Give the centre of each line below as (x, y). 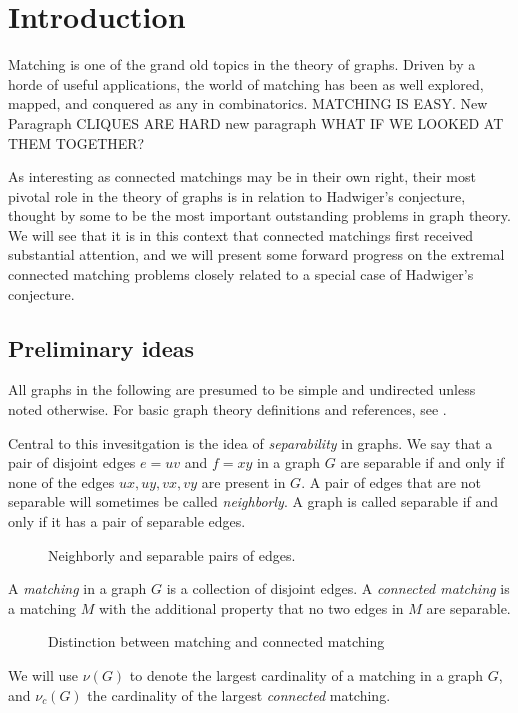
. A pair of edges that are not (391, 481)
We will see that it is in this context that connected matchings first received (241, 234)
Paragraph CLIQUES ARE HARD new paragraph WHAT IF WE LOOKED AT (256, 122)
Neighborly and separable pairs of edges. (172, 554)
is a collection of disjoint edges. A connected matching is (338, 588)
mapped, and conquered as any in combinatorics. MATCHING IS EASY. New (248, 103)
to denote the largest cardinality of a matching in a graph (306, 674)
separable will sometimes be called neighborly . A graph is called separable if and (253, 501)
